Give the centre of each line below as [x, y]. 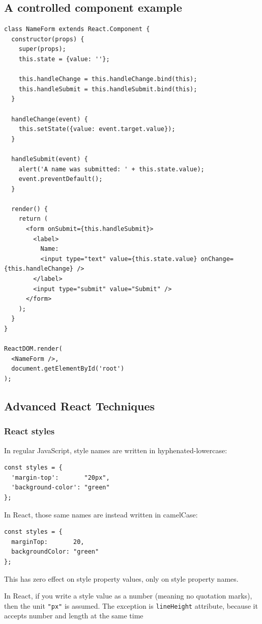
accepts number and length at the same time [74, 616]
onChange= [217, 259]
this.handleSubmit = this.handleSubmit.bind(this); [108, 89]
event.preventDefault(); [61, 179]
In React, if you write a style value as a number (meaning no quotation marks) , [128, 596]
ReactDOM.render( [33, 349]
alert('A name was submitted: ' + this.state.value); [111, 169]
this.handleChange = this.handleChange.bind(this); [108, 79]
